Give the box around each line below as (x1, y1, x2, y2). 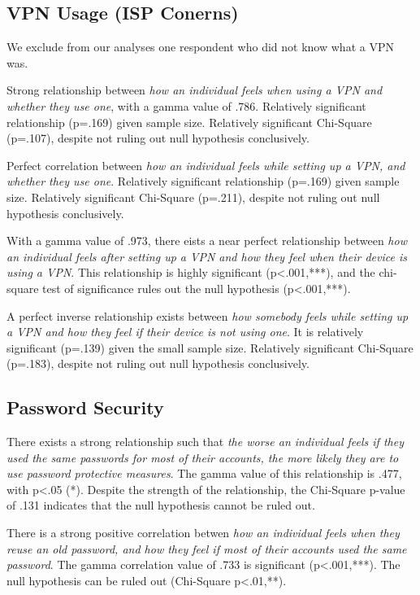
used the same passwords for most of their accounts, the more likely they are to (6, 448, 399, 466)
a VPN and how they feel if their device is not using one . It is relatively (6, 323, 364, 340)
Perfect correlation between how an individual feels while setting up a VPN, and (6, 156, 405, 173)
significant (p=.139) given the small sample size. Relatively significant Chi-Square (6, 339, 414, 356)
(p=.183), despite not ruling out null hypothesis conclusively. (6, 355, 310, 372)
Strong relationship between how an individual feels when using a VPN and (6, 81, 383, 98)
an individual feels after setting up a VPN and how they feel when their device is (6, 247, 407, 265)
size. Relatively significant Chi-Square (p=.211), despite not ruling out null (6, 188, 380, 205)
